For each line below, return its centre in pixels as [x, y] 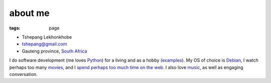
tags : [15, 28]
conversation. [23, 74]
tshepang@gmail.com [44, 44]
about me [29, 13]
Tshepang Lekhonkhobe [47, 37]
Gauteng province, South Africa [54, 51]
